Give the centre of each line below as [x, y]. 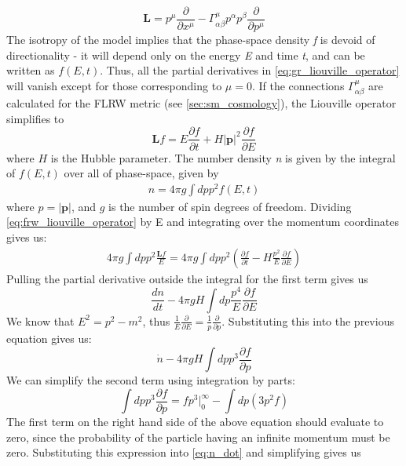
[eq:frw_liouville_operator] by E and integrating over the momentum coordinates [203, 222]
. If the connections [298, 85]
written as [31, 70]
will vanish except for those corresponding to [114, 85]
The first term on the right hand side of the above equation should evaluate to [195, 422]
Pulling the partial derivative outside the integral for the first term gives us [187, 278]
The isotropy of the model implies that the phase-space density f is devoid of [191, 40]
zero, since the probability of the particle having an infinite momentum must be [198, 437]
